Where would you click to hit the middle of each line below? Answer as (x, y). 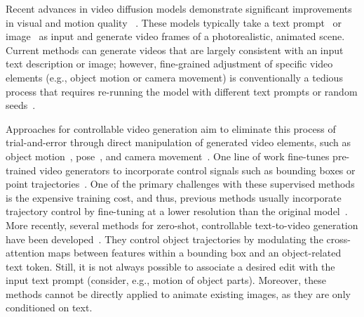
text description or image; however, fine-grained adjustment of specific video (169, 64)
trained (21, 170)
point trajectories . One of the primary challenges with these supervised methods (180, 184)
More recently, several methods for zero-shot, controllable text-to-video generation (182, 225)
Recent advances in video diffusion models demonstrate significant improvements (179, 8)
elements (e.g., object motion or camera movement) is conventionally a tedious (174, 77)
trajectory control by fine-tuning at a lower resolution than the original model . (177, 211)
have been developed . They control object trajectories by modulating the (164, 239)
